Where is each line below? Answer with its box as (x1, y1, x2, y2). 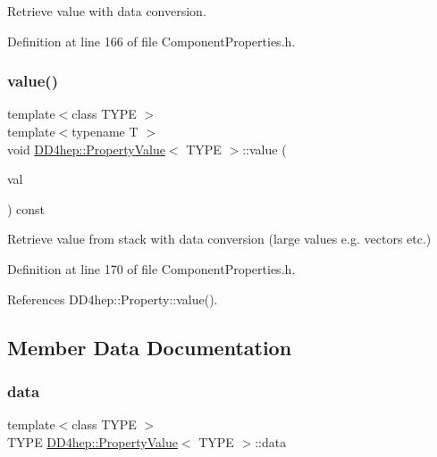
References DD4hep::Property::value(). (7, 289, 218, 308)
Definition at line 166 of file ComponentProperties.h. (7, 31, 296, 50)
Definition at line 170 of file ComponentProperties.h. (7, 259, 296, 278)
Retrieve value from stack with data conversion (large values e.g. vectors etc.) (7, 229, 432, 248)
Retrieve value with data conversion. (7, 2, 206, 20)
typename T (71, 122, 139, 140)
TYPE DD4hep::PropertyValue (7, 432, 178, 451)
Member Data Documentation (7, 333, 292, 361)
